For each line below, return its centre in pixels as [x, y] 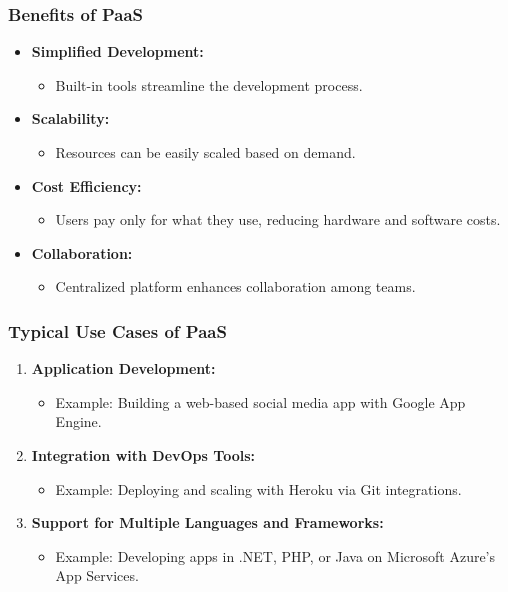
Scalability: [70, 118]
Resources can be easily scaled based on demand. [205, 152]
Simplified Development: [117, 51]
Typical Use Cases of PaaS [117, 330]
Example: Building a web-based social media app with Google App [260, 401]
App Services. [97, 575]
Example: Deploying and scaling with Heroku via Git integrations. [258, 488]
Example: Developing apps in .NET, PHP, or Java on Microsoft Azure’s [275, 555]
